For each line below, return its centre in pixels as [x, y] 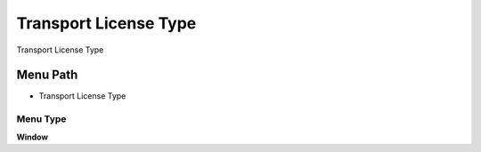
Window [33, 137]
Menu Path [47, 75]
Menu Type [41, 119]
